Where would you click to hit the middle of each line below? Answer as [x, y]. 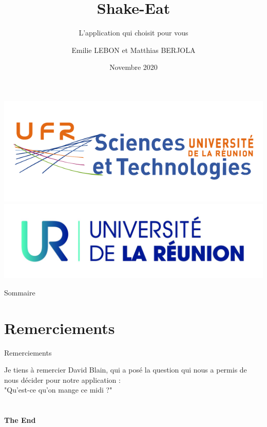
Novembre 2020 [133, 67]
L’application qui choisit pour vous [133, 33]
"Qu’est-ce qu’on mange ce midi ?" [58, 390]
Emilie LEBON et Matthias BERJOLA [133, 50]
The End [20, 420]
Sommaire [20, 292]
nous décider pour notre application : [62, 379]
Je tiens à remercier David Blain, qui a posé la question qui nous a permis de [126, 370]
